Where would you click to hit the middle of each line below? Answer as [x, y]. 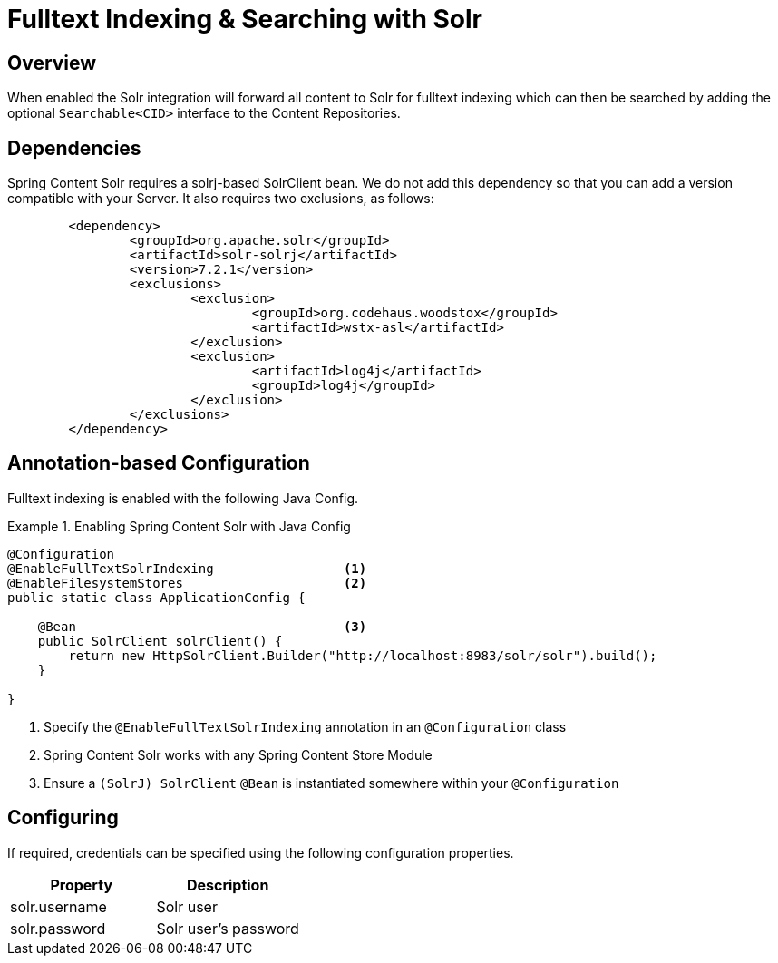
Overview [52, 63]
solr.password [58, 928]
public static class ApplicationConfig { [156, 597]
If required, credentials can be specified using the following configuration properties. [261, 852]
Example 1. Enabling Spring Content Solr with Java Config [179, 526]
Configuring [63, 818]
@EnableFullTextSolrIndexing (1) [187, 568]
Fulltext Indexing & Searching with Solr [245, 19]
